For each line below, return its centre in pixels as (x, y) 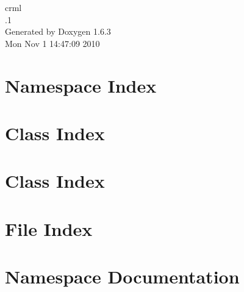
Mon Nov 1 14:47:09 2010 (52, 43)
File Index (49, 228)
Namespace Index (81, 85)
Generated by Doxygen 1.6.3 (58, 31)
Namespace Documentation (122, 276)
